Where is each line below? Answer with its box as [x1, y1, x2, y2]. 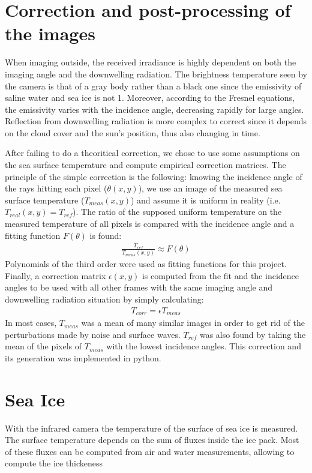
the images [5, 21, 95, 46]
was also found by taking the [199, 328, 306, 340]
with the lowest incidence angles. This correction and [106, 340, 301, 352]
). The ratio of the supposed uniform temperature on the [73, 205, 282, 218]
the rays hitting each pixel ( [5, 182, 107, 194]
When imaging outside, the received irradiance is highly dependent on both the [5, 56, 296, 68]
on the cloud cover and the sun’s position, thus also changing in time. [5, 126, 260, 139]
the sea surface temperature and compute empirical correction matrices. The [5, 158, 286, 171]
